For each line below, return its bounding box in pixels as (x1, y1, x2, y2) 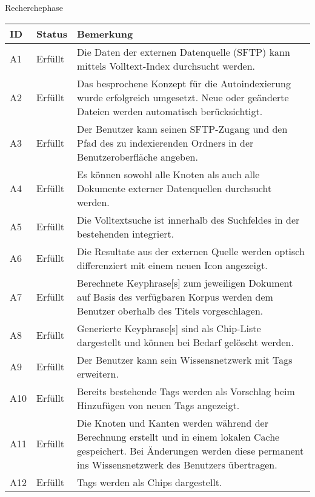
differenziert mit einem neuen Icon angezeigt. (76, 258, 268, 272)
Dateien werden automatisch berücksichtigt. (76, 104, 263, 118)
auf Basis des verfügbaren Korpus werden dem (76, 289, 273, 304)
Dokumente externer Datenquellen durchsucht (76, 181, 272, 195)
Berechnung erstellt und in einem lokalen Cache (76, 429, 280, 444)
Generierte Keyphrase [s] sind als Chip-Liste (76, 321, 261, 335)
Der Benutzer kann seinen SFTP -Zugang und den (76, 121, 288, 136)
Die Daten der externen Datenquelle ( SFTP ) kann (76, 44, 290, 59)
